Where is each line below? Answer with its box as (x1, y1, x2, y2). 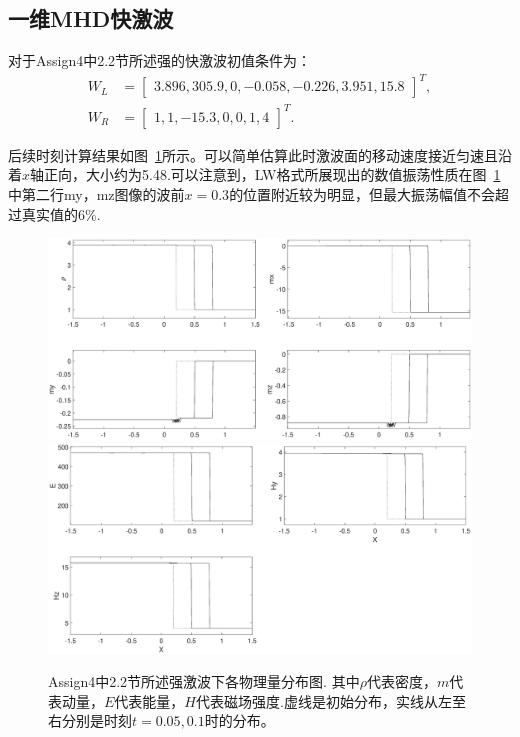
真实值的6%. (21, 203, 101, 224)
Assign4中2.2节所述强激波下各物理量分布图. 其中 (48, 671, 360, 692)
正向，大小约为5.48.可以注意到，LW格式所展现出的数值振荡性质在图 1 (44, 164, 501, 185)
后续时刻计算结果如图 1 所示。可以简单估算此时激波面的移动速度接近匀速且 (8, 144, 498, 165)
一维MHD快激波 (8, 3, 174, 34)
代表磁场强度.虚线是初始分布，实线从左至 (195, 690, 466, 711)
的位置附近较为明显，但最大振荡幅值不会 (229, 184, 496, 205)
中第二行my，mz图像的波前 (8, 184, 185, 205)
